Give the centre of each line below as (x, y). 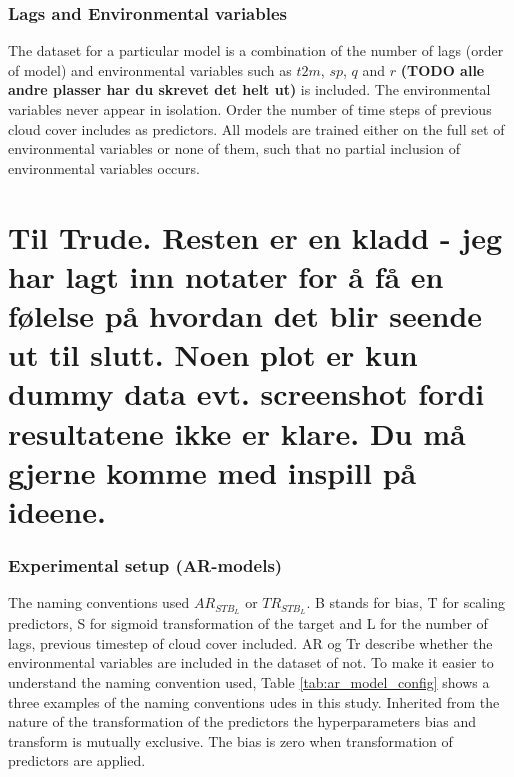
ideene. (57, 510)
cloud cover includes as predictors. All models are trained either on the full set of (256, 128)
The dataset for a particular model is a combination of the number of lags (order (256, 50)
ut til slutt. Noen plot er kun (213, 354)
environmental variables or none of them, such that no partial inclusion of (234, 148)
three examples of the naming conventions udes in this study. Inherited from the (254, 701)
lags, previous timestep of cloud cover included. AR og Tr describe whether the (250, 642)
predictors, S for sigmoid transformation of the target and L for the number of (248, 623)
